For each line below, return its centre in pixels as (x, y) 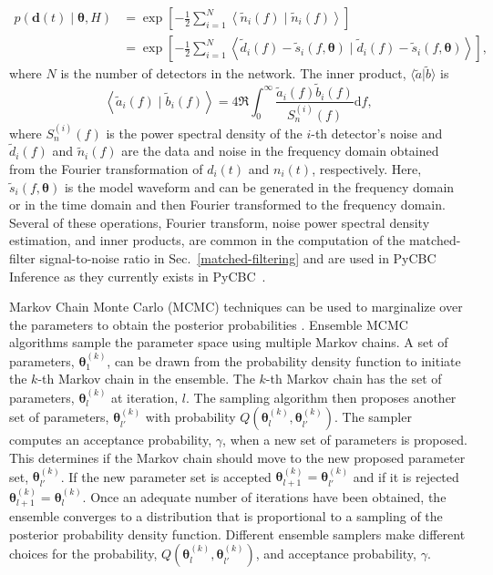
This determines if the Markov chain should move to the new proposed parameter (237, 457)
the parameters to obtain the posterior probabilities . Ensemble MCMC (209, 324)
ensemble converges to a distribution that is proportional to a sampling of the (226, 515)
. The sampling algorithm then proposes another (321, 397)
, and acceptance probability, (336, 554)
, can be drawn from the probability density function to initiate (284, 360)
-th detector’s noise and (377, 133)
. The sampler (373, 417)
